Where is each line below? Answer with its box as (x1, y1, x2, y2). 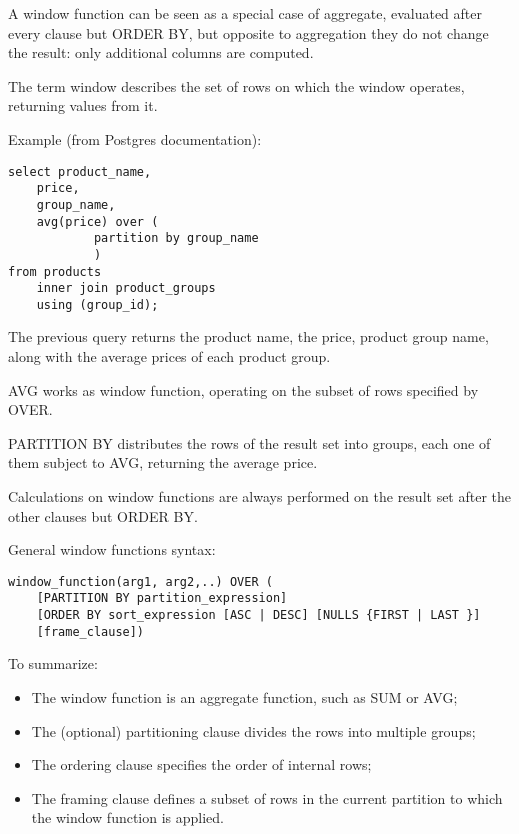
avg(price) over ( (36, 214, 159, 229)
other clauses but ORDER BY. (8, 505, 198, 526)
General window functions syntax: (8, 539, 216, 560)
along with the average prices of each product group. (8, 346, 331, 367)
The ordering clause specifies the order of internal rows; (31, 754, 372, 775)
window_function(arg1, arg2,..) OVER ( (8, 574, 273, 589)
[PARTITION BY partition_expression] (36, 591, 288, 606)
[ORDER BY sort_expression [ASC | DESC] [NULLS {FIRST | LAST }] (36, 608, 481, 623)
